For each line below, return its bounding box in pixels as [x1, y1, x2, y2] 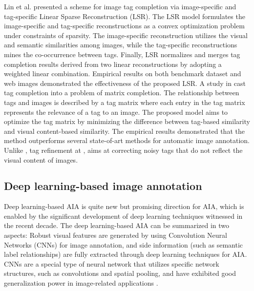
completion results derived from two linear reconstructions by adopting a [4, 59, 222, 69]
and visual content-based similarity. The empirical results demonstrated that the [4, 125, 245, 136]
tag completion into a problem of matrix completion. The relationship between [4, 87, 239, 98]
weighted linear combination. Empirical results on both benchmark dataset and [4, 68, 241, 79]
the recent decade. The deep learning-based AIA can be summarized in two [4, 220, 230, 230]
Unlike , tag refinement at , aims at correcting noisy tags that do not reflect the [4, 145, 243, 155]
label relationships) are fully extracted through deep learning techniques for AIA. [4, 249, 247, 259]
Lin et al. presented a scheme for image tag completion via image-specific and [4, 1, 236, 11]
